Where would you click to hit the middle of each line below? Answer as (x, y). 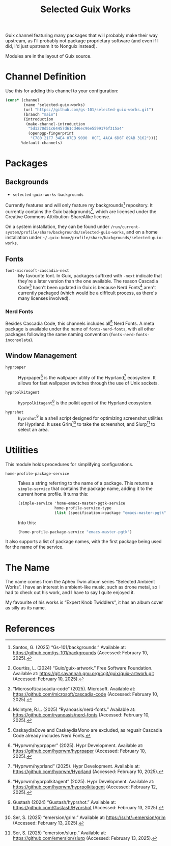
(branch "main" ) (41, 114)
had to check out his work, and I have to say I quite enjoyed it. (70, 593)
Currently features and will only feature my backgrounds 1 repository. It (79, 204)
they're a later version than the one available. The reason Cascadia (88, 281)
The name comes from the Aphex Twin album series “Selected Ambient (80, 582)
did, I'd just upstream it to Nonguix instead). (51, 46)
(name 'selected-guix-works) (54, 105)
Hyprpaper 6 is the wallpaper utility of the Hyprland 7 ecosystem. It (87, 377)
